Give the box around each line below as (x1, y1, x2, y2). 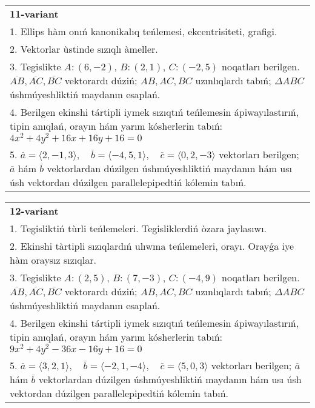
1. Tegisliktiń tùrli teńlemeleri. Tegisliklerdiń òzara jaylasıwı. (10, 221, 267, 235)
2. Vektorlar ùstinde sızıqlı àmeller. (10, 42, 158, 56)
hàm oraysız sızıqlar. (10, 252, 96, 267)
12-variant (10, 203, 59, 218)
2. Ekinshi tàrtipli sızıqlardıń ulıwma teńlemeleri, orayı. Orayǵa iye (10, 238, 294, 253)
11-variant (10, 7, 59, 21)
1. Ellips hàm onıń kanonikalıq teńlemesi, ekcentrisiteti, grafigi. (10, 24, 277, 38)
